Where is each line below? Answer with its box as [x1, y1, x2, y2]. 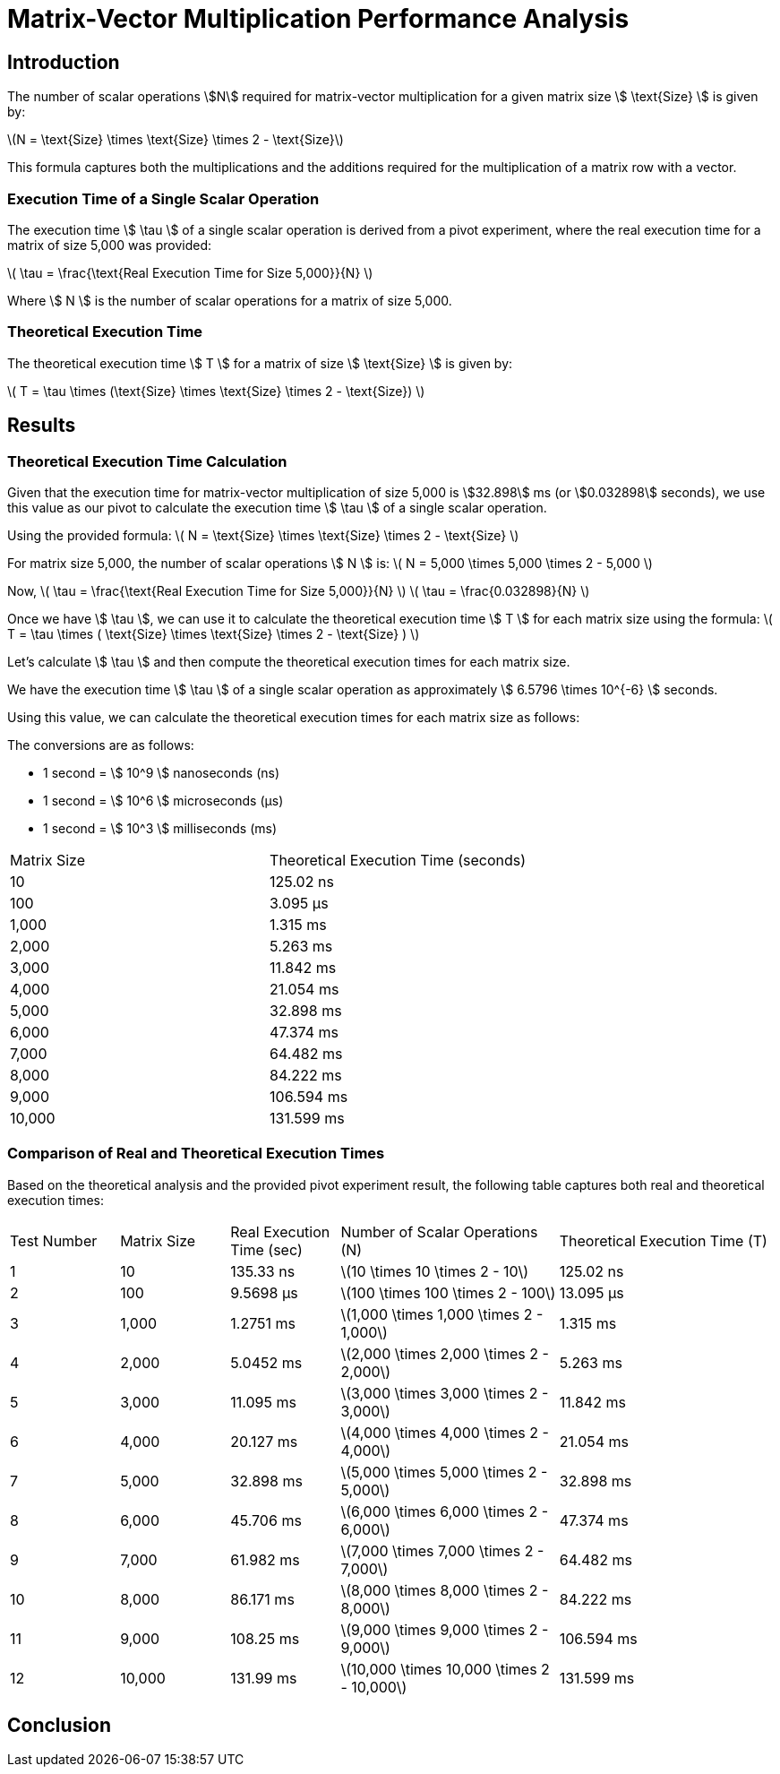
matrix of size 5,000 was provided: [7, 237, 212, 253]
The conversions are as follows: [7, 736, 194, 753]
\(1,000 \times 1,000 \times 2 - [340, 1305, 544, 1323]
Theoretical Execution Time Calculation [7, 452, 287, 470]
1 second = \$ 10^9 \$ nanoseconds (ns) [43, 764, 280, 780]
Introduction [7, 50, 120, 73]
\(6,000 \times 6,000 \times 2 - [340, 1502, 549, 1520]
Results [7, 414, 76, 437]
